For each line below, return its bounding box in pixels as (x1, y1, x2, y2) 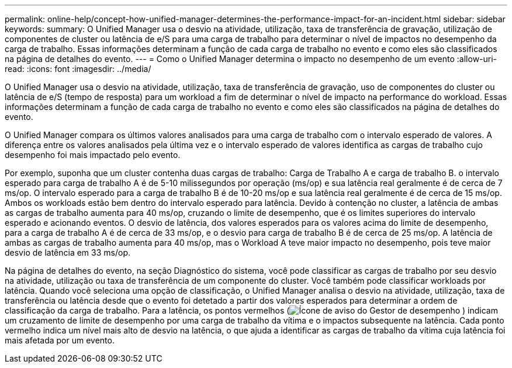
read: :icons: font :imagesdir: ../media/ (5, 64, 151, 74)
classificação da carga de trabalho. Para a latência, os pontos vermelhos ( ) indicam (5, 305, 498, 315)
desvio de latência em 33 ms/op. (5, 247, 130, 257)
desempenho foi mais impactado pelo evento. (5, 150, 181, 160)
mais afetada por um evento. (5, 335, 115, 345)
